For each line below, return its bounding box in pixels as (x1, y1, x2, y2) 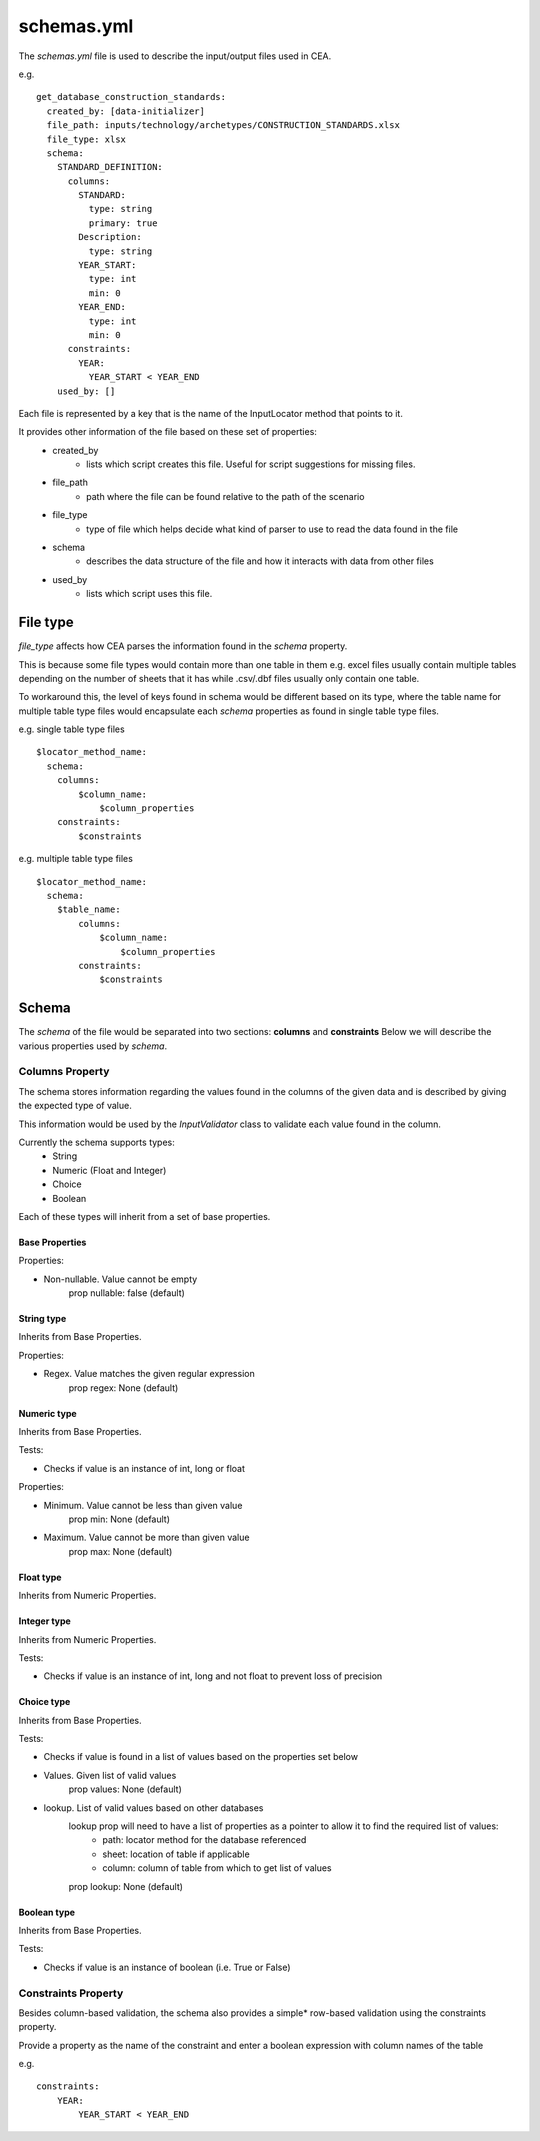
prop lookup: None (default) (68, 1880, 184, 1892)
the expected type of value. (18, 1100, 132, 1112)
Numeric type (18, 1407, 77, 1419)
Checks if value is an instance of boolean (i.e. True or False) (43, 1961, 291, 1973)
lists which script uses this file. (86, 588, 213, 600)
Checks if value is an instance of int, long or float (43, 1462, 245, 1474)
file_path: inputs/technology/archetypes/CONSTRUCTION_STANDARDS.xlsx (46, 120, 400, 131)
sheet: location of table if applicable (102, 1848, 250, 1860)
